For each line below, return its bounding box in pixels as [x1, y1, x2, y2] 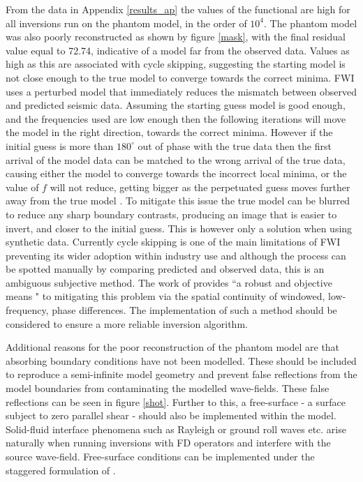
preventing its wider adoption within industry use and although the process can [6, 248, 346, 262]
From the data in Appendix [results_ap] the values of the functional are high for [6, 2, 350, 16]
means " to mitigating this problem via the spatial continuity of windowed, [6, 289, 325, 303]
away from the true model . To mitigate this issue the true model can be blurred [6, 193, 350, 208]
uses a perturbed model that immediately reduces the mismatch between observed [6, 84, 357, 98]
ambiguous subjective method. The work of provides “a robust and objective [6, 275, 332, 289]
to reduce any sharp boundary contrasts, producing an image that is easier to [6, 206, 337, 221]
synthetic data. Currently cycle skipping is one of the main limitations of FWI [6, 234, 341, 249]
